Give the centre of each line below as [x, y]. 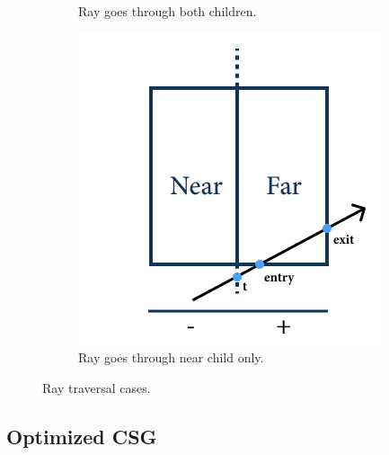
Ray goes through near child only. [171, 357]
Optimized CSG [82, 436]
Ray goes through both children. [168, 11]
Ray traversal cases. [97, 387]
